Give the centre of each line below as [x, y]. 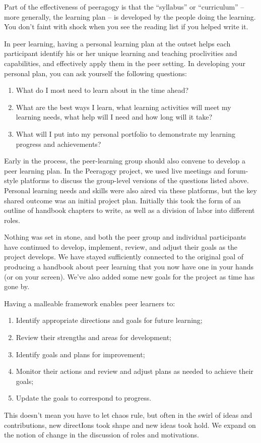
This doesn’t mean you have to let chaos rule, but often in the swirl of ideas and [128, 415]
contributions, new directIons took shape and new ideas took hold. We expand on [130, 425]
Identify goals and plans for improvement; [80, 354]
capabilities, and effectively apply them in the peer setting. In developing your [125, 63]
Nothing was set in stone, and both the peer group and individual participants [125, 237]
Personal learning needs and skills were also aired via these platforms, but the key [130, 190]
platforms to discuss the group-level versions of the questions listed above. [135, 180]
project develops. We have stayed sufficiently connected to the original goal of [124, 257]
